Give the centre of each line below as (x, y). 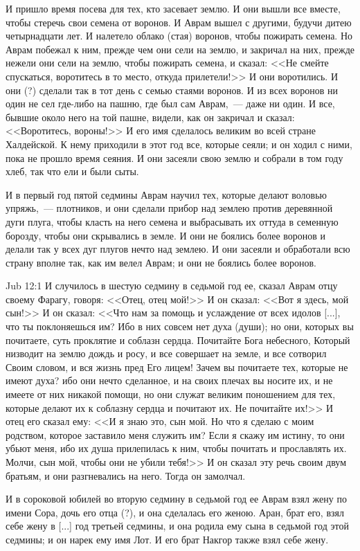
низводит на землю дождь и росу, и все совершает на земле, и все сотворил (166, 353)
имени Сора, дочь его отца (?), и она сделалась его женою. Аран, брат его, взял (175, 512)
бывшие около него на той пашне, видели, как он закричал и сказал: (150, 117)
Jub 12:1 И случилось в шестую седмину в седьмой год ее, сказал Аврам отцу (172, 286)
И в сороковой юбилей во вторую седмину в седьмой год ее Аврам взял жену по (176, 499)
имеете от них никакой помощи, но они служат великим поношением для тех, (171, 394)
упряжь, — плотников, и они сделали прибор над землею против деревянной (169, 208)
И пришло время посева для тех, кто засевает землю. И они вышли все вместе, (173, 8)
